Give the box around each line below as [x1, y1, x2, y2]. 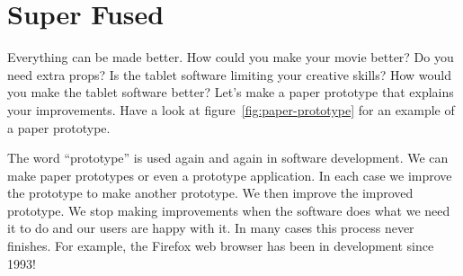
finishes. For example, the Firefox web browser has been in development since [7, 236, 434, 255]
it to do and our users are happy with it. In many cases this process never [7, 218, 414, 237]
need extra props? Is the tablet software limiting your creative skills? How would [7, 65, 452, 84]
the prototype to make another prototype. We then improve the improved [7, 183, 414, 202]
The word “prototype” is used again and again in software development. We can [7, 148, 449, 167]
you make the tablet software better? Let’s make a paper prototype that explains [7, 83, 454, 102]
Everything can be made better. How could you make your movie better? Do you [7, 48, 454, 67]
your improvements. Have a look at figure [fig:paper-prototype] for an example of [7, 100, 455, 119]
